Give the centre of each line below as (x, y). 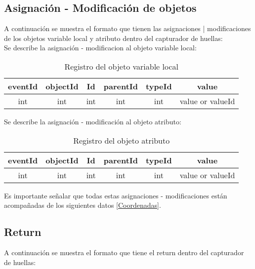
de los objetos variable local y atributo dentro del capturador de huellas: (113, 38)
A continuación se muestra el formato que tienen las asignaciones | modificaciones (127, 28)
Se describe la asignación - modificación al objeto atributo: (93, 121)
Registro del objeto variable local (121, 66)
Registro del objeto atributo (122, 140)
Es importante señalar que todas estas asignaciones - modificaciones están (116, 195)
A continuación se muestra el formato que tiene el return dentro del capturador (124, 252)
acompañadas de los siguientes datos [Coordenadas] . (83, 205)
